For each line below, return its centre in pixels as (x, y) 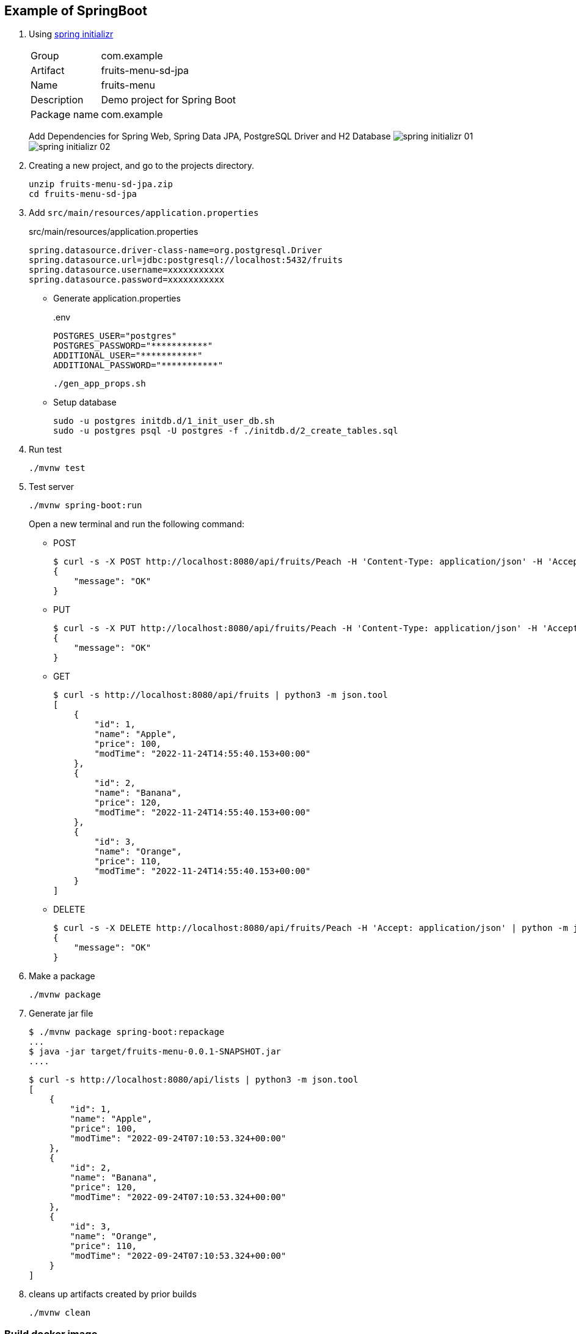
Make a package (62, 976)
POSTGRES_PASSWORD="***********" (133, 346)
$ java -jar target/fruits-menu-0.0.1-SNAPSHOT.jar (155, 1052)
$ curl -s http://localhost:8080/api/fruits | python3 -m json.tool (221, 695)
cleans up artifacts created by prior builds (113, 1294)
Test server (52, 487)
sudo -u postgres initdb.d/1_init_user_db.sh (164, 421)
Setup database (85, 402)
